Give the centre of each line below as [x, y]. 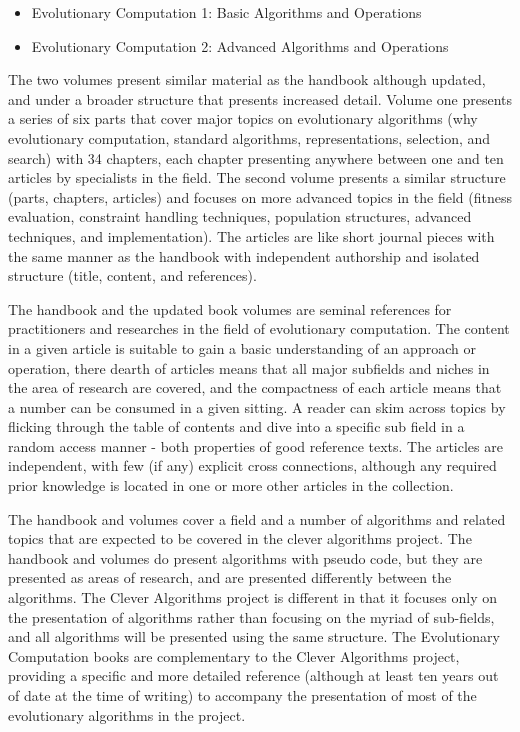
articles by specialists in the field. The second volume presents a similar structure [257, 177]
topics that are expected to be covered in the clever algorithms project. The [240, 538]
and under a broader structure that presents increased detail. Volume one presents [260, 98]
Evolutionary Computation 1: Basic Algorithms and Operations [226, 12]
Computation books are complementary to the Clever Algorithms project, [234, 655]
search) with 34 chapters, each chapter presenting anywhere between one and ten [256, 157]
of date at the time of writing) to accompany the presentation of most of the [242, 695]
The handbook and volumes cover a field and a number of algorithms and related [257, 518]
